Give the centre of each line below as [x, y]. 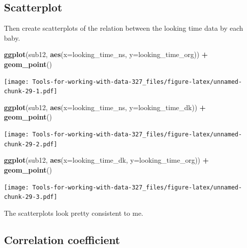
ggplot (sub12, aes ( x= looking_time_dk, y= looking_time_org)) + [106, 160]
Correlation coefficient [62, 239]
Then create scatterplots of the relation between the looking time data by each [124, 28]
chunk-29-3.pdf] [31, 197]
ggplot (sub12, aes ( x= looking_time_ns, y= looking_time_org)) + [106, 54]
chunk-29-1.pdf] [31, 92]
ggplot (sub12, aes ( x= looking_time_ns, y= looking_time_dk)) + [105, 107]
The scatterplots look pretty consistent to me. [74, 213]
